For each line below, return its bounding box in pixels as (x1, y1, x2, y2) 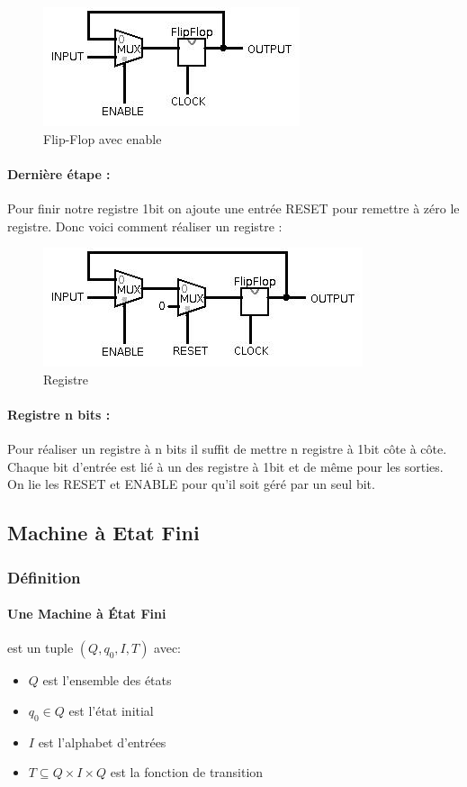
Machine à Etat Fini (7, 519, 200, 547)
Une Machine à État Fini (7, 604, 166, 623)
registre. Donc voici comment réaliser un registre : (7, 216, 283, 235)
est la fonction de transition (110, 763, 264, 782)
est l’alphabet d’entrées (38, 732, 166, 751)
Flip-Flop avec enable (43, 129, 162, 148)
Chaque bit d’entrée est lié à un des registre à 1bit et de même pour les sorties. (7, 457, 444, 475)
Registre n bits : (7, 404, 111, 423)
